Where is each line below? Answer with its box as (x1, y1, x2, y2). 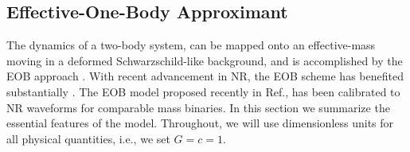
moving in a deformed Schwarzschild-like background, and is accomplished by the (6, 52, 403, 68)
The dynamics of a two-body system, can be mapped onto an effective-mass (6, 37, 376, 53)
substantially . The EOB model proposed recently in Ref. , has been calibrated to (6, 83, 400, 99)
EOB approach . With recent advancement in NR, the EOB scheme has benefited (6, 68, 404, 84)
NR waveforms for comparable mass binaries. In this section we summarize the (6, 99, 390, 115)
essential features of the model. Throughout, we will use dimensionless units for (6, 115, 394, 131)
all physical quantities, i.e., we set (6, 130, 170, 146)
